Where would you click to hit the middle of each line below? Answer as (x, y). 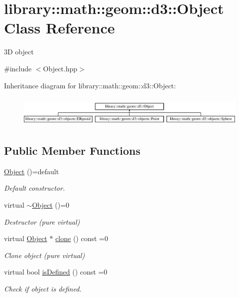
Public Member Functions (72, 150)
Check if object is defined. (43, 288)
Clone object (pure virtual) (45, 255)
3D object (19, 52)
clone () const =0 (82, 238)
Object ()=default (32, 171)
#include (18, 68)
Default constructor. (35, 188)
